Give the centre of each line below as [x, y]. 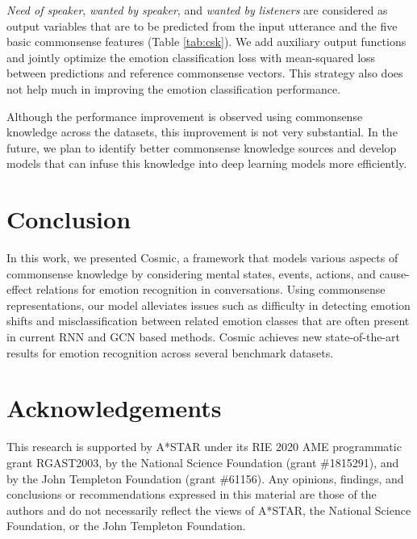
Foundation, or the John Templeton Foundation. [126, 526]
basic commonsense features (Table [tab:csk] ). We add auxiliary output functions [206, 42]
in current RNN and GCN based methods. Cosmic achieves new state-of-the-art [204, 337]
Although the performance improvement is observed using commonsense [185, 116]
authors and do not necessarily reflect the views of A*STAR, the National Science [209, 510]
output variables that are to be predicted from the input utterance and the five [202, 25]
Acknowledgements [114, 408]
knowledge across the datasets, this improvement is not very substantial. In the [202, 132]
